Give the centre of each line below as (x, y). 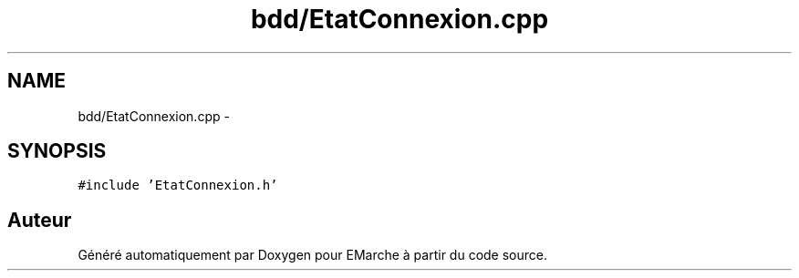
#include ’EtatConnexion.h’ (178, 185)
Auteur (40, 220)
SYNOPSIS (57, 151)
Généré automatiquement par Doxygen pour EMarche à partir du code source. (312, 255)
